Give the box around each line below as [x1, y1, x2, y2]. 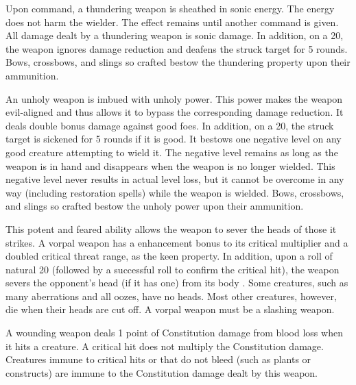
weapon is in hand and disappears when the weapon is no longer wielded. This [5, 158, 335, 173]
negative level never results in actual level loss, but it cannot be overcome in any [5, 172, 344, 186]
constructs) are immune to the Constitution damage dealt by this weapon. [5, 365, 318, 380]
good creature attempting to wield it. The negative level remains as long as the [5, 145, 338, 159]
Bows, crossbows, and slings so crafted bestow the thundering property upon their [5, 55, 351, 69]
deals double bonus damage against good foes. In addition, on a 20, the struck [5, 118, 334, 132]
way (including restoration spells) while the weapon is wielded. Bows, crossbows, [5, 185, 344, 199]
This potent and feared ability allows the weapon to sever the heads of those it [5, 221, 337, 236]
